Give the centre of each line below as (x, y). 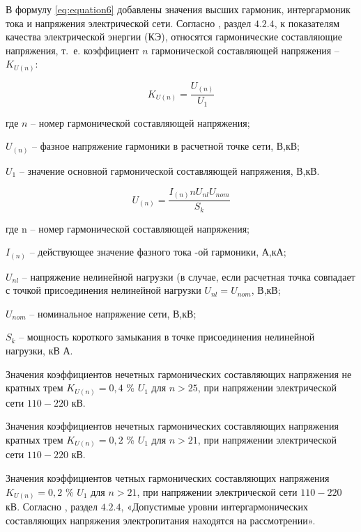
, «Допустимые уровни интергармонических (215, 507)
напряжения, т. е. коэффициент (72, 50)
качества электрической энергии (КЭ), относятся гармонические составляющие (174, 37)
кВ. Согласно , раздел (52, 507)
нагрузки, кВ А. (39, 351)
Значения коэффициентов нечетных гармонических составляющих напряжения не (179, 374)
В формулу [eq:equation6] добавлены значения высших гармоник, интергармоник (178, 9)
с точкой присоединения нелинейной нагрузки (103, 290)
